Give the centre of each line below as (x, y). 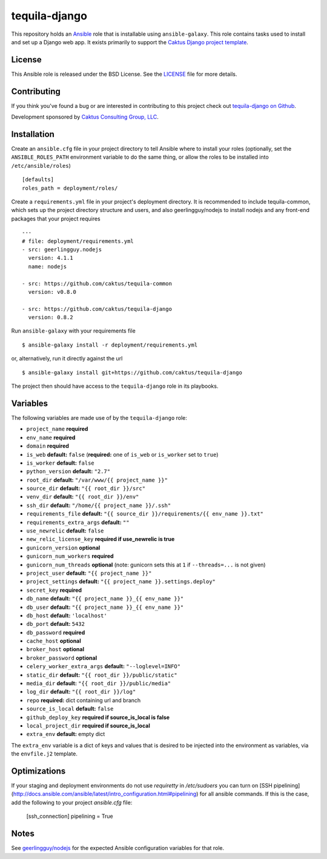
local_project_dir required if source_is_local (88, 726)
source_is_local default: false (70, 709)
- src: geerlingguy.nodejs (62, 249)
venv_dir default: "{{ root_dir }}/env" (83, 497)
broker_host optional (55, 649)
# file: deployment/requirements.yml (78, 241)
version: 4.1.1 (51, 258)
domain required (48, 446)
